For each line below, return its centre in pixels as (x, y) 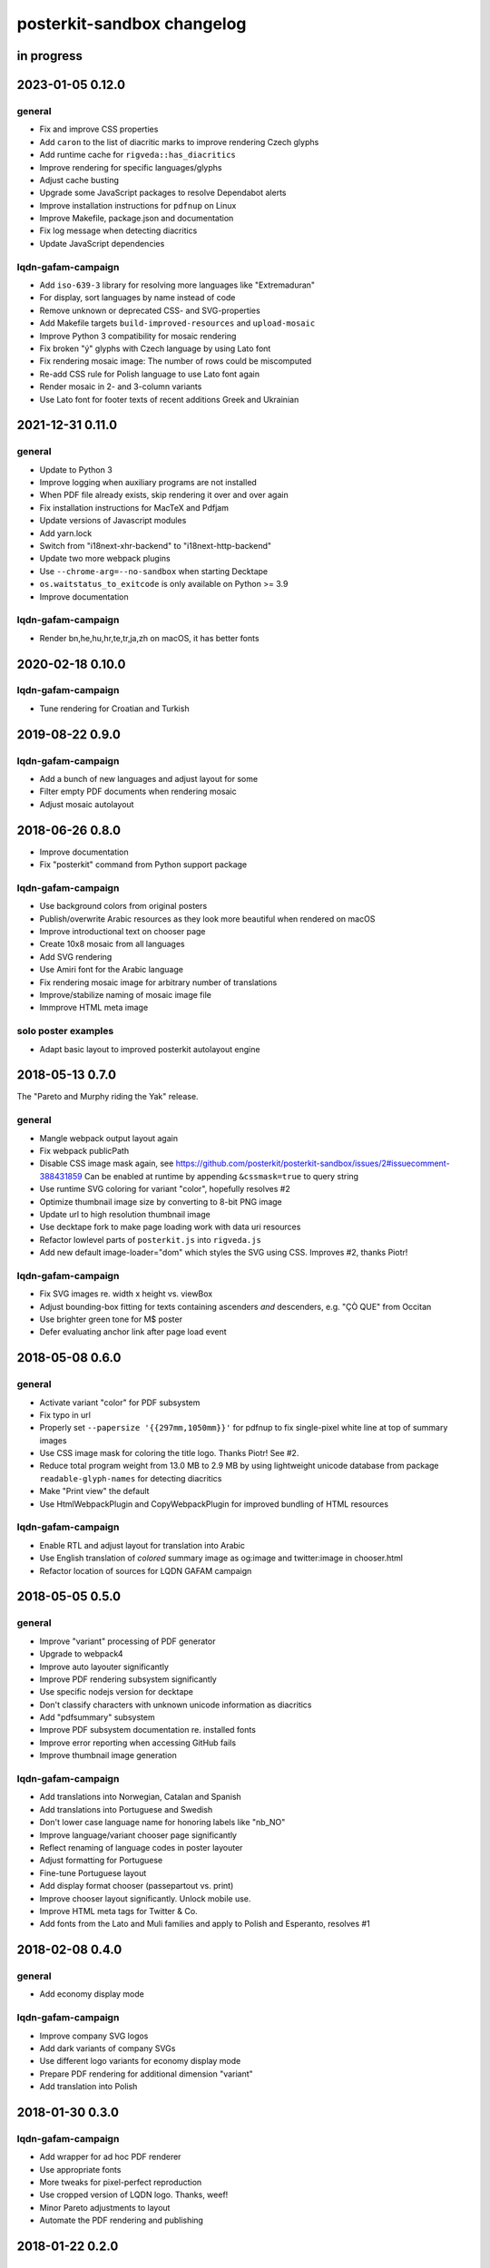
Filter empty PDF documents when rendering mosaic (138, 792)
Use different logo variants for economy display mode (140, 2061)
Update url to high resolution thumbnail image (125, 1214)
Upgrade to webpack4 (81, 1654)
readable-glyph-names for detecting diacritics (131, 1478)
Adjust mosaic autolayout (87, 804)
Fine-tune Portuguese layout (93, 1872)
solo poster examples (65, 1031)
